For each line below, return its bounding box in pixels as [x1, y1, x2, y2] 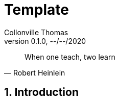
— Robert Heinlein [4, 68, 65, 77]
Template [4, 1, 69, 18]
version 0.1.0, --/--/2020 [4, 36, 86, 45]
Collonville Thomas [4, 28, 68, 37]
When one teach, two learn [25, 52, 115, 61]
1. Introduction [4, 86, 79, 99]
